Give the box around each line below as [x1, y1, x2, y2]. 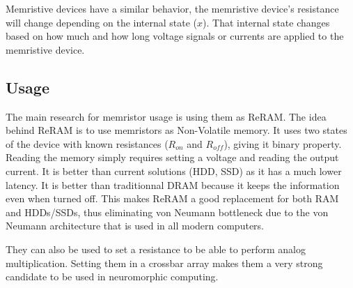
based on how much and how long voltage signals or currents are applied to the [6, 29, 344, 43]
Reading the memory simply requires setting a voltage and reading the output [6, 150, 339, 165]
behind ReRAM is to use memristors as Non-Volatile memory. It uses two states [6, 123, 347, 137]
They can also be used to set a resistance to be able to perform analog [6, 241, 306, 256]
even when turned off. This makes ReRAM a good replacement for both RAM [6, 191, 339, 206]
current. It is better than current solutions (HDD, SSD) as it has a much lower [6, 163, 342, 178]
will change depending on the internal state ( [6, 15, 198, 29]
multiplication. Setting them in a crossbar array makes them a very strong [6, 255, 323, 270]
